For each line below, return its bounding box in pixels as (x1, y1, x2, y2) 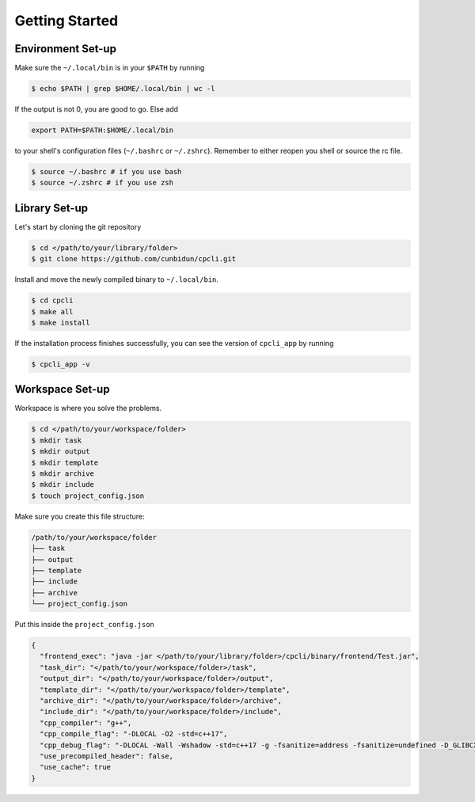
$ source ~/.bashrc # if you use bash (31, 167, 182, 176)
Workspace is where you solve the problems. (14, 404, 162, 413)
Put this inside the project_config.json (14, 620, 154, 629)
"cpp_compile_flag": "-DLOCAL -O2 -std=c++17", (40, 729, 228, 739)
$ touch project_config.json (31, 491, 145, 500)
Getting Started (14, 12, 119, 29)
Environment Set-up (14, 42, 116, 55)
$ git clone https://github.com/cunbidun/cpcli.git (31, 254, 237, 264)
